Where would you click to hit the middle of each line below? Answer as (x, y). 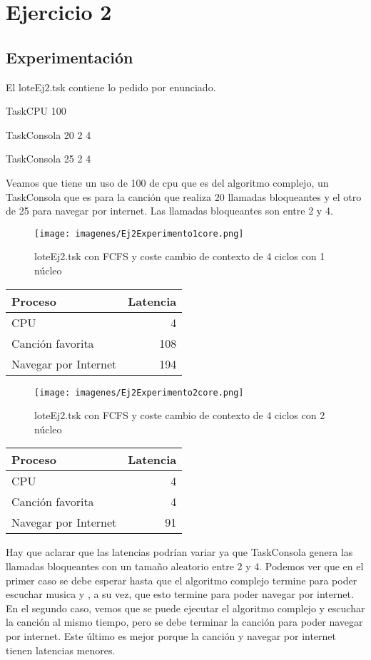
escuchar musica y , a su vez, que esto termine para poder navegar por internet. (180, 594)
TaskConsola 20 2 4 (49, 134)
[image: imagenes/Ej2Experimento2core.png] (139, 392)
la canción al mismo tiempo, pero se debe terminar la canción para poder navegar (184, 622)
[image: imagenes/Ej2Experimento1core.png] (139, 233)
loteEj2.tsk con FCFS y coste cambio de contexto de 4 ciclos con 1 (180, 256)
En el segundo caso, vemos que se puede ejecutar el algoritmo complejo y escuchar (185, 608)
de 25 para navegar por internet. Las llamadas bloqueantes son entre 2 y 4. (169, 211)
